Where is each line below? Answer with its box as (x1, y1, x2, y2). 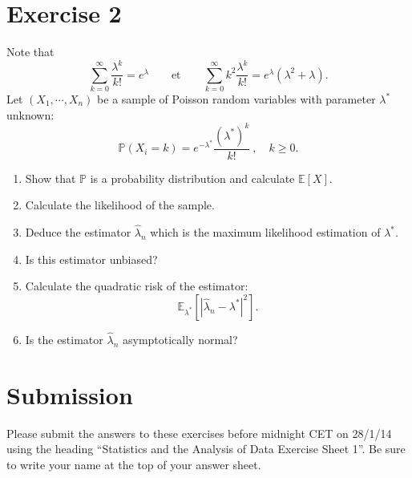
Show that (25, 169, 76, 186)
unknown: (6, 106, 55, 123)
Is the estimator (25, 331, 103, 348)
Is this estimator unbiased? (25, 250, 158, 267)
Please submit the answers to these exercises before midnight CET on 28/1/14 (6, 424, 392, 441)
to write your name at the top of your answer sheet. (6, 456, 261, 473)
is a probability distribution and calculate (90, 169, 295, 186)
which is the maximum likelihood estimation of (150, 224, 381, 241)
